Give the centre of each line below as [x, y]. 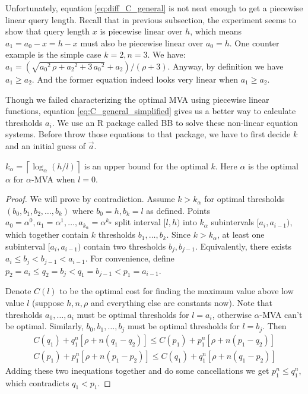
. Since [179, 234]
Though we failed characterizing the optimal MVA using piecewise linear [137, 99]
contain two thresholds [125, 246]
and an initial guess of [46, 145]
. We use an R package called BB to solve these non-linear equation [175, 122]
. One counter [254, 42]
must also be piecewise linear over [142, 42]
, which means [216, 31]
